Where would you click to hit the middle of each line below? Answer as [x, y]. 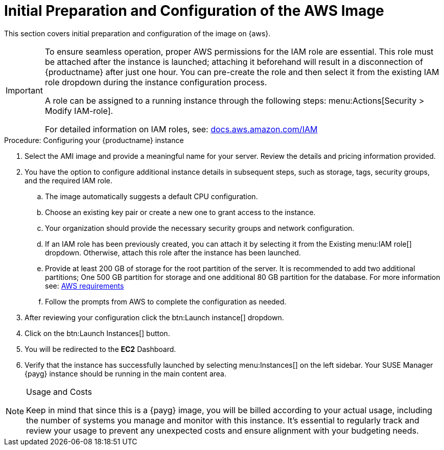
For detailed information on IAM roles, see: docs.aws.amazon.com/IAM [181, 129]
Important [24, 90]
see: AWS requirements [85, 286]
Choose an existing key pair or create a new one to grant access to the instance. [180, 212]
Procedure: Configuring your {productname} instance [94, 140]
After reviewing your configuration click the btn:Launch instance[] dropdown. [154, 317]
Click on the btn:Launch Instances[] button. [97, 333]
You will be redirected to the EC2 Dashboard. [100, 349]
